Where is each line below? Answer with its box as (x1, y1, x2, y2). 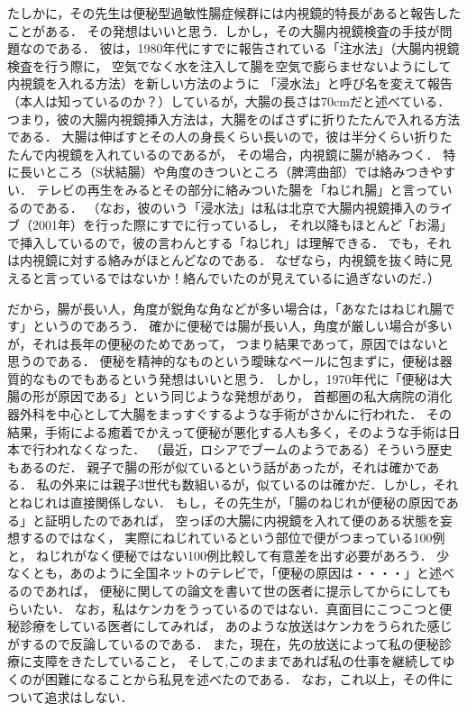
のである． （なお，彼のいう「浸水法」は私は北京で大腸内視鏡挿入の (19, 197, 428, 216)
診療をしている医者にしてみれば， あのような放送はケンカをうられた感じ (19, 616, 453, 635)
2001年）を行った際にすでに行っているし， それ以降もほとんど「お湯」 (32, 215, 453, 234)
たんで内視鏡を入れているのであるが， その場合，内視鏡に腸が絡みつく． (7, 144, 439, 163)
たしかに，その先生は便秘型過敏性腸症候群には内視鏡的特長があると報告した (7, 4, 462, 22)
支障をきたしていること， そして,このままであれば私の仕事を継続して (32, 652, 443, 671)
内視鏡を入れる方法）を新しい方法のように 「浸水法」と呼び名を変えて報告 (7, 74, 453, 93)
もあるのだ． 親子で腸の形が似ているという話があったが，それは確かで (7, 457, 427, 476)
